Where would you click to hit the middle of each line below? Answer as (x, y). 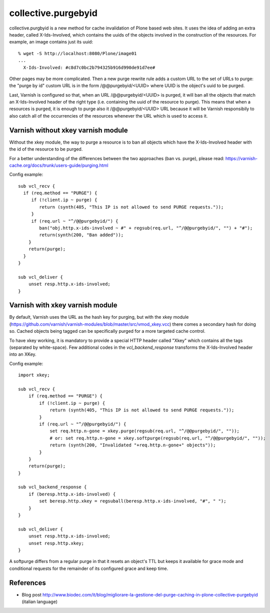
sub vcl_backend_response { (52, 487)
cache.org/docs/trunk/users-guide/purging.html (59, 165)
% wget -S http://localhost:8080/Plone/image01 (77, 53)
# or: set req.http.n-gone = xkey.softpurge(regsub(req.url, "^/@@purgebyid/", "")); (158, 438)
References (27, 583)
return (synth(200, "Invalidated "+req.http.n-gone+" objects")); (133, 445)
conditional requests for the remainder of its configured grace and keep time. (89, 568)
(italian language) (39, 602)
